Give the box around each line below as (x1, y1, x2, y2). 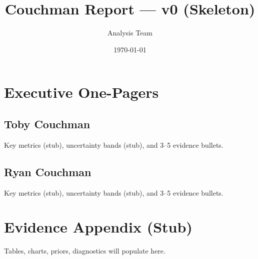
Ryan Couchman (4, 164, 91, 179)
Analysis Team (107, 27, 152, 38)
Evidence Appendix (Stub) (4, 217, 192, 237)
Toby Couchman (4, 116, 90, 131)
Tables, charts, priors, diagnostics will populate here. (4, 246, 165, 256)
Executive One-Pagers (4, 82, 159, 102)
